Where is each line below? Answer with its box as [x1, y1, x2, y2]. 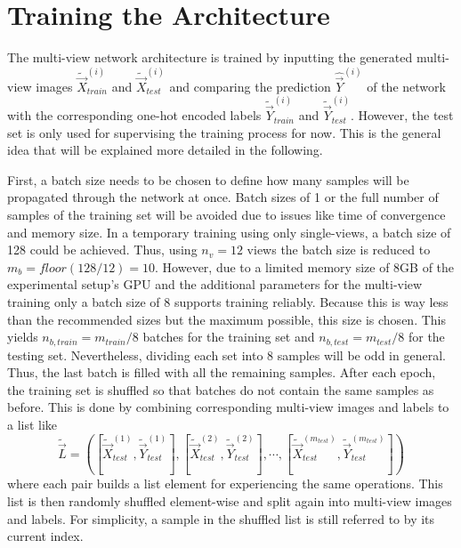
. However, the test [350, 106, 454, 125]
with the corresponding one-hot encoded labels [7, 106, 262, 125]
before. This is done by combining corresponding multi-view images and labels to [7, 398, 449, 416]
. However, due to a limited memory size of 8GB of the [155, 257, 455, 276]
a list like [7, 415, 58, 434]
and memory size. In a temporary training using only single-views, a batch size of [7, 222, 451, 241]
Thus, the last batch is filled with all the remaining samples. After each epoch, [7, 363, 436, 382]
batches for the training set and [142, 327, 315, 346]
